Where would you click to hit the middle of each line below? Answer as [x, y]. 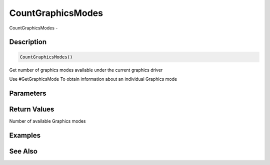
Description [28, 42]
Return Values [32, 109]
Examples [25, 135]
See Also [23, 151]
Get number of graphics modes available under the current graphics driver [86, 70]
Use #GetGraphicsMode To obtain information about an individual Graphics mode [93, 79]
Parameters [28, 93]
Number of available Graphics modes [47, 121]
